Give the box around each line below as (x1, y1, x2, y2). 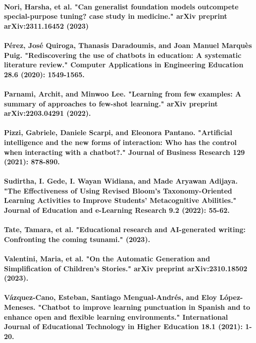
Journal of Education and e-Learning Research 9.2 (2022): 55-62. (4, 205, 230, 215)
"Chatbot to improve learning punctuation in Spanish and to (38, 302, 251, 312)
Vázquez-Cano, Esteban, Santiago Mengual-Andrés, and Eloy (4, 292, 217, 302)
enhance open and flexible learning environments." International (4, 311, 228, 322)
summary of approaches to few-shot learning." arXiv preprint (4, 98, 218, 108)
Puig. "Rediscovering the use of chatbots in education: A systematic (4, 49, 242, 60)
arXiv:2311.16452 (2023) (4, 20, 89, 31)
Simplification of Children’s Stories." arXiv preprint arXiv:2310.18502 (4, 263, 248, 273)
